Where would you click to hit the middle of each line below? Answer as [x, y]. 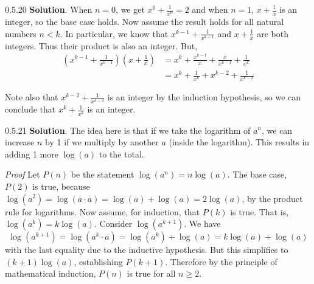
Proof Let [23, 174]
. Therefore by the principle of [221, 261]
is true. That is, [260, 211]
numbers [21, 33]
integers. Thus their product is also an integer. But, [101, 45]
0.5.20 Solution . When [49, 9]
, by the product [272, 198]
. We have [202, 223]
